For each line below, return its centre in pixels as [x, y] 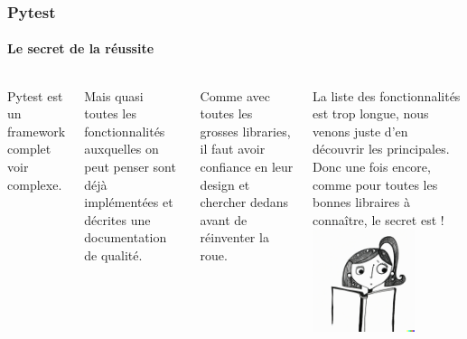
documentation [126, 237]
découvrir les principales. [381, 149]
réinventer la [234, 237]
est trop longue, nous [371, 113]
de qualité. [113, 254]
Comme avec [235, 95]
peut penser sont [130, 167]
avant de [224, 219]
